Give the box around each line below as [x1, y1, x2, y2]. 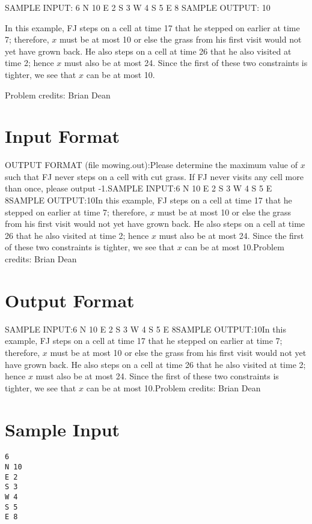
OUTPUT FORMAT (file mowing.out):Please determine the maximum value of [5, 158, 298, 171]
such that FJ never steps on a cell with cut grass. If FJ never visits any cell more [5, 170, 304, 182]
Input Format [5, 124, 120, 148]
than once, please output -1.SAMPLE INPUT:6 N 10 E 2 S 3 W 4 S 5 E [5, 182, 272, 194]
